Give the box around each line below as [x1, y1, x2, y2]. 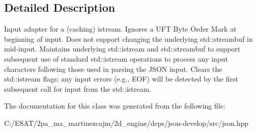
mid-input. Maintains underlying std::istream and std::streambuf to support [4, 43, 241, 54]
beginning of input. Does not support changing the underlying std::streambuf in [4, 33, 253, 44]
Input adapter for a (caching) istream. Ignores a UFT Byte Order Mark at [4, 23, 237, 34]
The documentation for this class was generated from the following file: [4, 100, 225, 111]
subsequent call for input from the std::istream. [4, 83, 152, 94]
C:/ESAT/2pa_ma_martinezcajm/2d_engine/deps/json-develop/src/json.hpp [4, 117, 249, 128]
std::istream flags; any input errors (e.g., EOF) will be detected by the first [4, 73, 238, 84]
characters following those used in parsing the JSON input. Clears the [4, 63, 222, 74]
